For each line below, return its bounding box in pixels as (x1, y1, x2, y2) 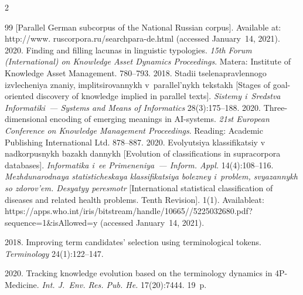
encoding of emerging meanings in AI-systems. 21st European (50, 113, 270, 125)
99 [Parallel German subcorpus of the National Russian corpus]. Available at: (5, 21, 281, 33)
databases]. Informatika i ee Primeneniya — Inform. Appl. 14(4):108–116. (5, 158, 274, 171)
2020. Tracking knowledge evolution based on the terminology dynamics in (5, 267, 273, 279)
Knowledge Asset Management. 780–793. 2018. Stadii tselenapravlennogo (5, 66, 267, 79)
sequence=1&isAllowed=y (5, 216, 98, 228)
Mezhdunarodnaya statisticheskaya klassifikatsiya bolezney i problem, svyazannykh (5, 170, 298, 182)
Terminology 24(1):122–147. (5, 247, 104, 259)
